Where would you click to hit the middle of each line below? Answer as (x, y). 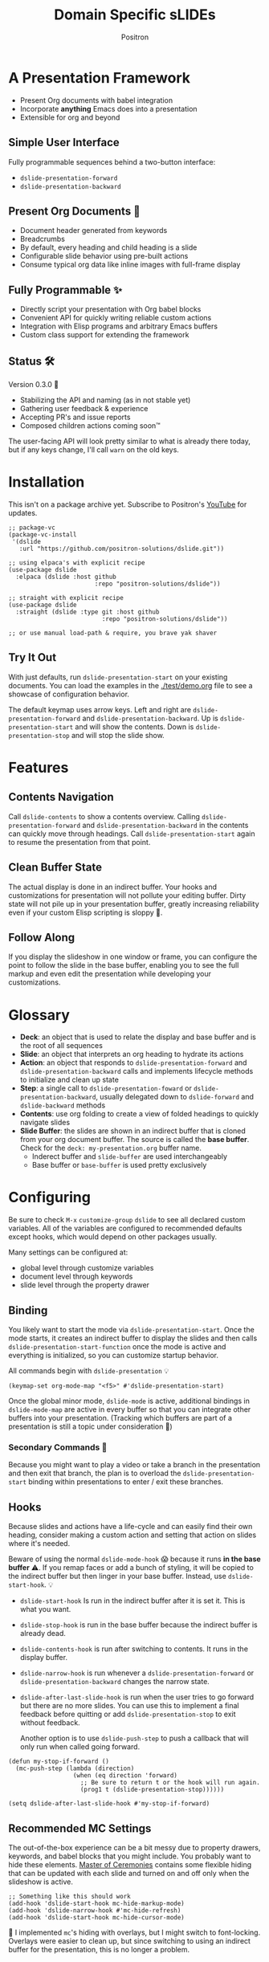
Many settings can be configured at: (68, 1252)
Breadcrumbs (43, 239)
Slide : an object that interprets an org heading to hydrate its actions (132, 1054)
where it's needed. (39, 1544)
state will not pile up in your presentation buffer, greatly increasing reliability (134, 903)
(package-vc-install (43, 534)
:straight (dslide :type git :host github (88, 612)
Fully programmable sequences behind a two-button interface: (112, 161)
